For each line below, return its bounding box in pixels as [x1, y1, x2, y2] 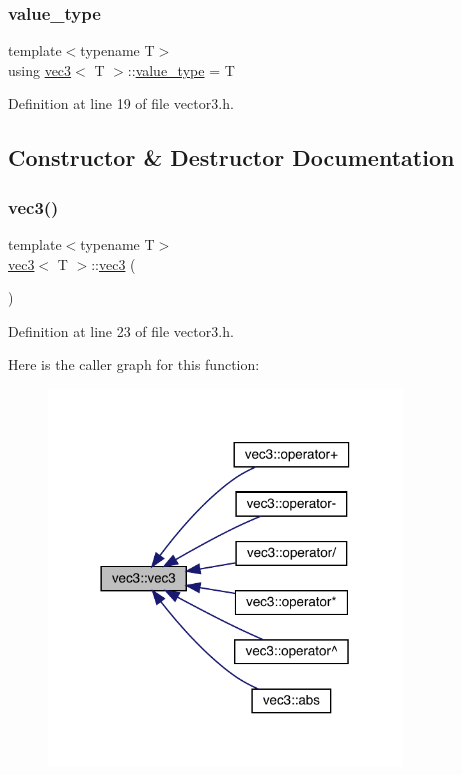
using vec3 [8, 59, 72, 80]
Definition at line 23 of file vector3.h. [8, 320, 234, 341]
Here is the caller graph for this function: [8, 354, 260, 375]
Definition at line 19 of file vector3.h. [8, 93, 234, 114]
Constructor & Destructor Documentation [8, 142, 455, 173]
